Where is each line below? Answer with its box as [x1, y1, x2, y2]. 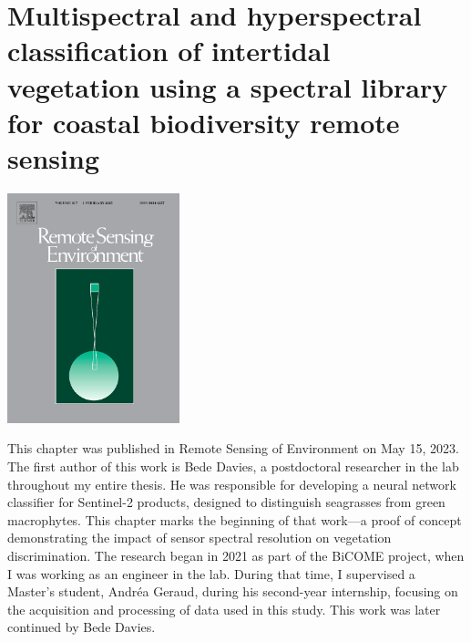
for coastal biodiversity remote [7, 103, 400, 140]
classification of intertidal [7, 32, 331, 69]
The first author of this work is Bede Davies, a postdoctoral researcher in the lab [7, 457, 459, 476]
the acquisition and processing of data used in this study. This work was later [7, 599, 441, 618]
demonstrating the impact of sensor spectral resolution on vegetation [7, 528, 392, 547]
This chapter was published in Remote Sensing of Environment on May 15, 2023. [7, 439, 459, 458]
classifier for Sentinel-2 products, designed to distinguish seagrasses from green [7, 492, 445, 512]
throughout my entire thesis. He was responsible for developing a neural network [7, 474, 456, 493]
